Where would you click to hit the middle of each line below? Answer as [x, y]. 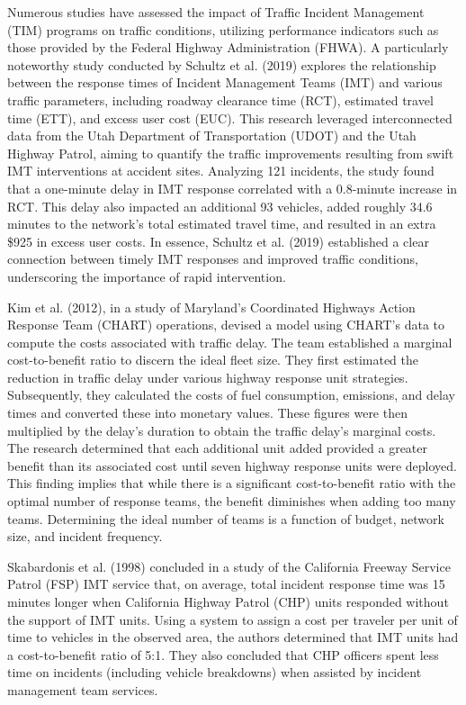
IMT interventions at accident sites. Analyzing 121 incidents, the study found [221, 171]
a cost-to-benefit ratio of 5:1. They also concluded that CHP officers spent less [223, 654]
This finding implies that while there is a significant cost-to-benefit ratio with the [232, 483]
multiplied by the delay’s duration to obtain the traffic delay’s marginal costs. [222, 430]
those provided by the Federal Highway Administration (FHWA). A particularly [228, 47]
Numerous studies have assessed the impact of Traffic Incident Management [216, 12]
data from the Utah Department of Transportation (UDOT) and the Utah [212, 136]
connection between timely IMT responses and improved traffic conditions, [213, 259]
